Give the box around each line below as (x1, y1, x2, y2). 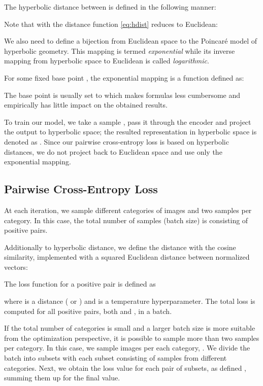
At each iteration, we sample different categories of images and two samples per (4, 204, 252, 215)
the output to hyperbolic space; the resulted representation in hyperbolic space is (4, 126, 257, 137)
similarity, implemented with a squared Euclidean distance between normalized (4, 252, 250, 262)
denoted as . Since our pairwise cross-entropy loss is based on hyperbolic (4, 136, 229, 147)
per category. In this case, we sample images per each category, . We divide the (4, 342, 250, 353)
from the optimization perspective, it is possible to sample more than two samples (4, 332, 259, 343)
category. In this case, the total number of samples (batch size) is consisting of (4, 215, 248, 225)
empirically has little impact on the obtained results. (4, 99, 168, 110)
